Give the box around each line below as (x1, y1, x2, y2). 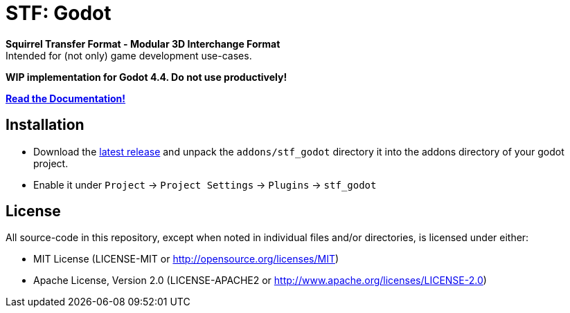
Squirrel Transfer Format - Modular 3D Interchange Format (6, 37, 280, 50)
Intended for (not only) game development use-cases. (6, 49, 252, 61)
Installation (6, 116, 84, 134)
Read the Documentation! (6, 92, 126, 104)
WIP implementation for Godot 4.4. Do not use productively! (6, 70, 287, 83)
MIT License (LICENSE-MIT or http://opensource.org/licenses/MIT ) (33, 253, 339, 265)
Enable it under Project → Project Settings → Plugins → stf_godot (33, 178, 377, 191)
